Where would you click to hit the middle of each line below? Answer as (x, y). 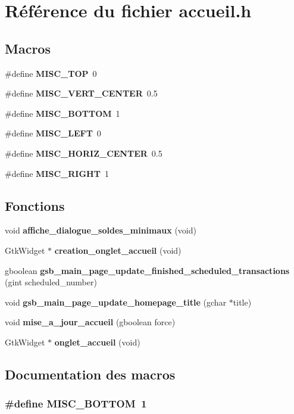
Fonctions (35, 205)
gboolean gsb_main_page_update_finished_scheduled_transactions (147, 270)
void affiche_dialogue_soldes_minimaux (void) (101, 230)
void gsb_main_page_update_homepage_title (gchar (116, 302)
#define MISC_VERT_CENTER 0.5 (81, 93)
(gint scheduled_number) (51, 282)
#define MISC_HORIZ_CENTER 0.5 (84, 153)
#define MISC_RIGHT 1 (57, 173)
